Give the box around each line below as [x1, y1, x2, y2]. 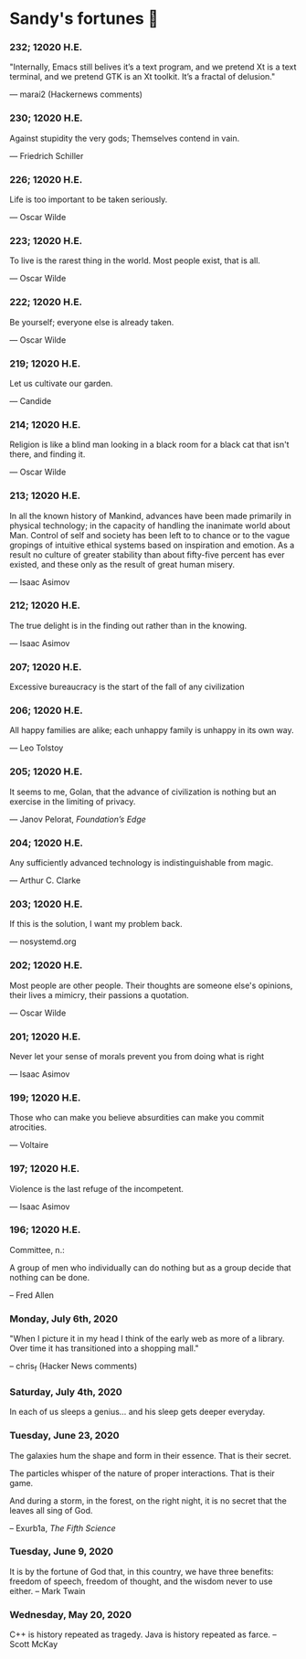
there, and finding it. [9, 449, 86, 460]
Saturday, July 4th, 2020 [9, 1385, 123, 1398]
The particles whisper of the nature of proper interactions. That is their [9, 1467, 276, 1479]
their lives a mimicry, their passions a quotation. [9, 989, 189, 1000]
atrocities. [9, 1122, 47, 1133]
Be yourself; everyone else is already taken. [9, 316, 174, 327]
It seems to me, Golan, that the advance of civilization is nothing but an [9, 786, 277, 797]
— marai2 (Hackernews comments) [9, 89, 143, 100]
